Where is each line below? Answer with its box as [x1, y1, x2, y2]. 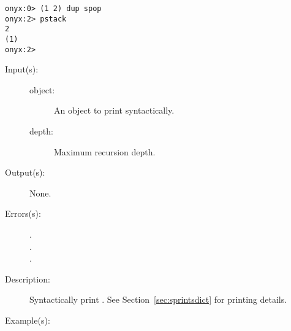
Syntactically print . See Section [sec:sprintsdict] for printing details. [29, 293, 287, 306]
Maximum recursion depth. [54, 145, 156, 158]
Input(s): [5, 63, 39, 76]
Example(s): [5, 314, 50, 326]
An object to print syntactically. [54, 104, 175, 117]
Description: [5, 272, 50, 285]
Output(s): [5, 166, 45, 179]
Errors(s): [5, 207, 41, 220]
